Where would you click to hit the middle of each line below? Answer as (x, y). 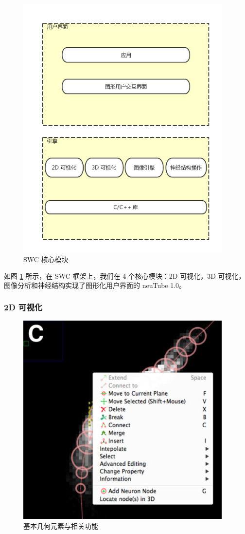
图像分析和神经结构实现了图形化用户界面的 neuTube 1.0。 (95, 285)
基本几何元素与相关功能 (61, 526)
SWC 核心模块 (46, 259)
